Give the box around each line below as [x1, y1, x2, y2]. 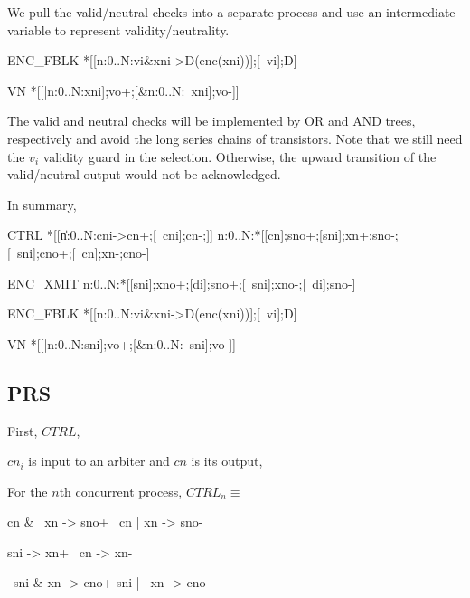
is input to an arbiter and [28, 451, 170, 470]
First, [7, 421, 38, 440]
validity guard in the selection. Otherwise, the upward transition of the [42, 147, 437, 166]
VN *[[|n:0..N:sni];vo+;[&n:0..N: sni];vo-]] [7, 334, 237, 353]
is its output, [191, 451, 263, 470]
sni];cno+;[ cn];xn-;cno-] [16, 242, 150, 261]
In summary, [7, 195, 77, 214]
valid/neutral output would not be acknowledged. [7, 165, 281, 184]
